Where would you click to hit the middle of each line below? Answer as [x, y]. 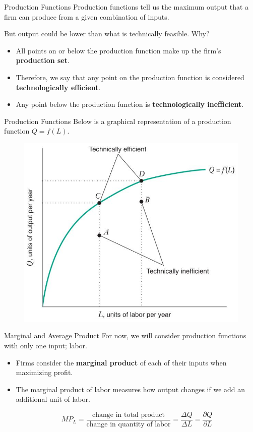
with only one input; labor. [46, 345]
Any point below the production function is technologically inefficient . [130, 104]
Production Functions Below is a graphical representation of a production [118, 121]
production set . [43, 60]
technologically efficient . [58, 87]
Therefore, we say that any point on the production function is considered [130, 77]
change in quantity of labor [129, 424]
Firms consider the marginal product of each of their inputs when [121, 362]
